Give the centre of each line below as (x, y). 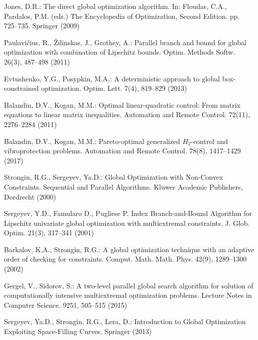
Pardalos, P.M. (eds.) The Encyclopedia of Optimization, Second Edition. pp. (122, 16)
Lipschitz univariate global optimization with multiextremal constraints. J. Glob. (127, 223)
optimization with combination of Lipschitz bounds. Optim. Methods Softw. (120, 52)
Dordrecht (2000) (30, 196)
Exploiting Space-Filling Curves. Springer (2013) (78, 331)
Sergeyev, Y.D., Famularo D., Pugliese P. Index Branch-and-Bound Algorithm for (128, 213)
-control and (209, 141)
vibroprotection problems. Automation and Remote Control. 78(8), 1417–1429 (123, 151)
